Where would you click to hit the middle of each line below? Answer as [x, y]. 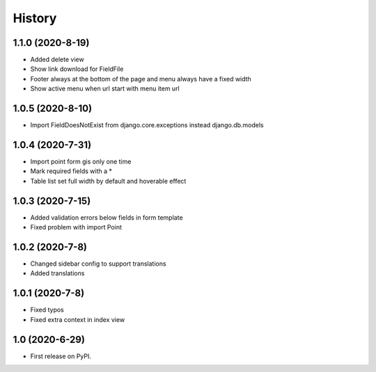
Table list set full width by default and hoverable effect [108, 181]
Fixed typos [47, 310]
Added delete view [57, 60]
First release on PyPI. [61, 356]
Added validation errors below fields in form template [107, 217]
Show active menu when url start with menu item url [105, 89]
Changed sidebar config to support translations [98, 264]
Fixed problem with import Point [76, 227]
